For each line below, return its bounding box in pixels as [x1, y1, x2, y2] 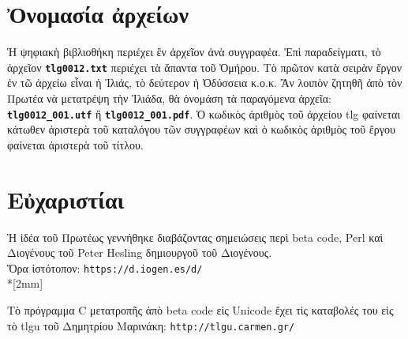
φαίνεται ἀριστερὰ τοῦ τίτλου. [7, 136, 144, 153]
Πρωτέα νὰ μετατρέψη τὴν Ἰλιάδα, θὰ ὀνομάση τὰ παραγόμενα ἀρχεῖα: [7, 89, 331, 106]
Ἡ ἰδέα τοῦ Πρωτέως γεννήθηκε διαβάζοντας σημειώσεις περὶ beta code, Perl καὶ [7, 228, 384, 245]
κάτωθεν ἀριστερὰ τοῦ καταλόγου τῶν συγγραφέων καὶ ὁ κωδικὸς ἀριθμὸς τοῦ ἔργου [7, 121, 395, 137]
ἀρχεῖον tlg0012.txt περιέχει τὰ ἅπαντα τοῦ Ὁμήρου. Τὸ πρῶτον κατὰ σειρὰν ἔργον [7, 58, 402, 75]
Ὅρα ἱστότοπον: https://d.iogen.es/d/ [7, 259, 203, 276]
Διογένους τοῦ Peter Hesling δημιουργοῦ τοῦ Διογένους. [7, 244, 272, 261]
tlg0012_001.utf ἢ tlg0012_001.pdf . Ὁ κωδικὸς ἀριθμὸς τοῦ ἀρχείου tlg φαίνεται [7, 105, 401, 122]
